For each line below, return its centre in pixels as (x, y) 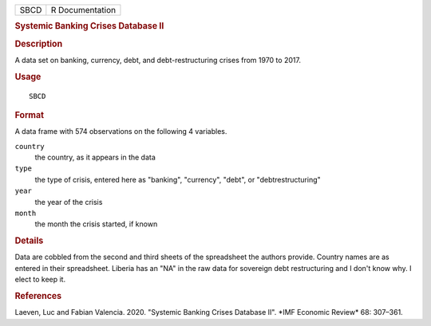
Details (29, 241)
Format (29, 115)
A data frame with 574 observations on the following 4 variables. (121, 132)
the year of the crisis (69, 202)
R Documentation (83, 10)
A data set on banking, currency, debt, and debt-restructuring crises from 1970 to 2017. (158, 60)
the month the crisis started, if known (96, 224)
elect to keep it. (40, 280)
